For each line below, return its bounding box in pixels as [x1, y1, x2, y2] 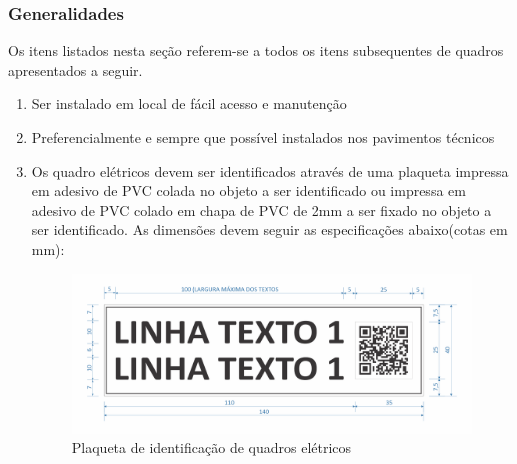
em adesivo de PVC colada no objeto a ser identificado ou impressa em [31, 180, 466, 201]
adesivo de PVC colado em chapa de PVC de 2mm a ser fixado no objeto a [31, 199, 492, 220]
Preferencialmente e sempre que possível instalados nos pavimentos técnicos [31, 127, 495, 147]
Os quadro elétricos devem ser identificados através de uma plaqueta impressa [31, 160, 509, 181]
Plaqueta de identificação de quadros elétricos [71, 437, 352, 458]
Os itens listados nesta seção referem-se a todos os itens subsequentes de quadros [8, 40, 504, 61]
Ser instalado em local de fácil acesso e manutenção [31, 93, 347, 114]
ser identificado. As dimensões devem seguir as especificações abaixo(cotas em [31, 219, 508, 240]
